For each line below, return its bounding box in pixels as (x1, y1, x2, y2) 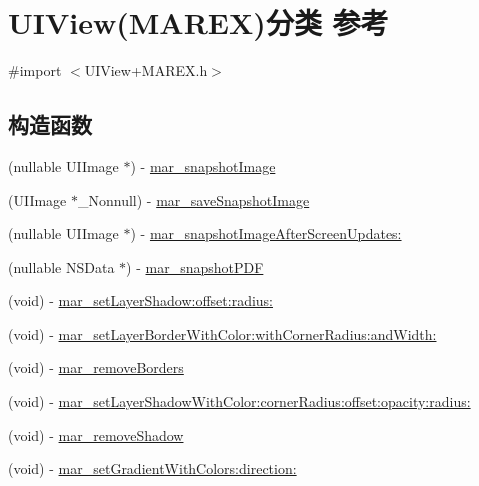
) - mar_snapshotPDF (126, 256, 264, 277)
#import (8, 60, 62, 81)
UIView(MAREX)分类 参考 (8, 2, 389, 43)
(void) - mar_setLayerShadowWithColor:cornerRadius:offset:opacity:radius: (8, 391, 471, 412)
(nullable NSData (8, 256, 115, 277)
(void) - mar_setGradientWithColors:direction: (8, 458, 297, 479)
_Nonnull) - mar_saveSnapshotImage (78, 189, 310, 210)
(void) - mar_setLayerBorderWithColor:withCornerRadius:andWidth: (8, 323, 437, 344)
